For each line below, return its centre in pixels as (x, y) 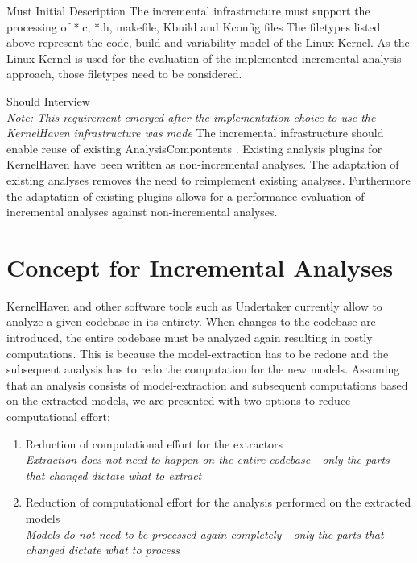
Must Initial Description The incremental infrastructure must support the (188, 10)
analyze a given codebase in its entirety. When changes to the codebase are (191, 321)
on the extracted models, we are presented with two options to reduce (179, 400)
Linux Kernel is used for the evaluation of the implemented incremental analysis (204, 58)
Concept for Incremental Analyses (200, 267)
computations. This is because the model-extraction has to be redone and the (198, 353)
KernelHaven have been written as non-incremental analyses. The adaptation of (203, 164)
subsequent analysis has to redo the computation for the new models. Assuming (203, 369)
